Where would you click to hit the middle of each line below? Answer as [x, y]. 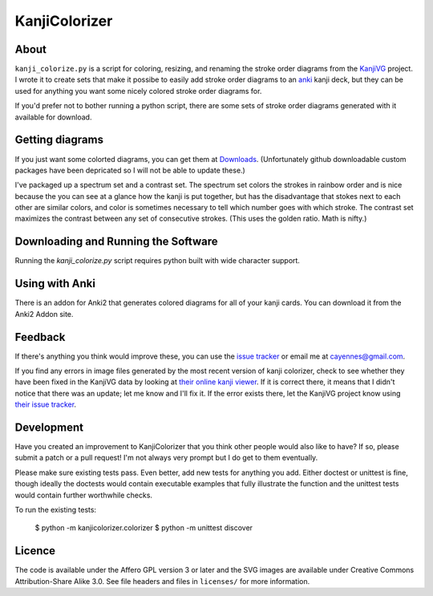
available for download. [53, 117]
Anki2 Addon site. [44, 314]
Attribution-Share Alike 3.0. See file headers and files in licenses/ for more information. [162, 581]
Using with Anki [55, 284]
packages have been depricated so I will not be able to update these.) [130, 170]
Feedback [40, 337]
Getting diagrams [59, 140]
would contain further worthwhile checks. [83, 495]
